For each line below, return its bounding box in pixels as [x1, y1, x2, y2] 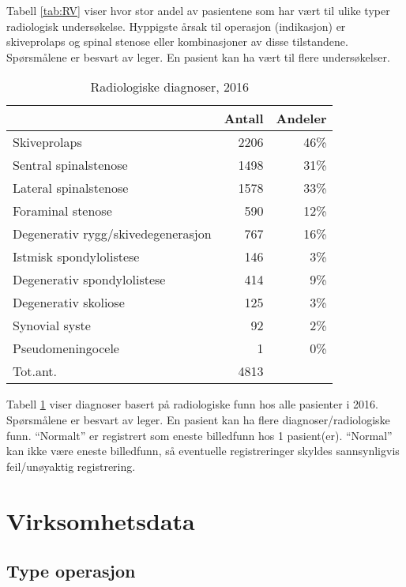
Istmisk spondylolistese [13, 247, 140, 266]
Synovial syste [13, 316, 91, 335]
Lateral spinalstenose [13, 179, 129, 198]
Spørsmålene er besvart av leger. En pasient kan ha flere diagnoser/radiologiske [6, 411, 390, 427]
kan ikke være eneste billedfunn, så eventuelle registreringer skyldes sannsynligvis [6, 442, 400, 459]
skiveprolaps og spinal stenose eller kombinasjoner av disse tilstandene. [6, 33, 348, 50]
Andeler [276, 109, 327, 128]
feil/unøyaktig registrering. [6, 457, 136, 474]
